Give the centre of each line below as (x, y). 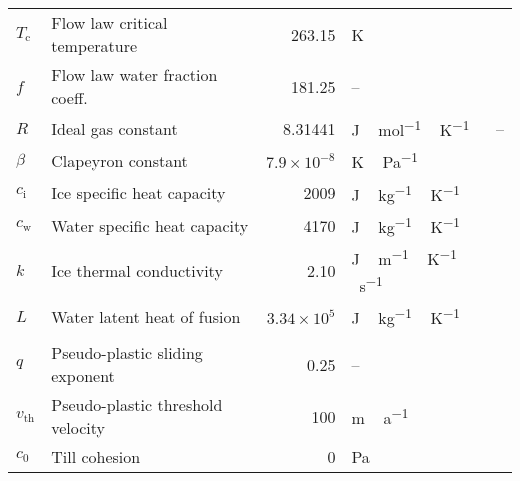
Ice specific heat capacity (138, 193)
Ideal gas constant (114, 128)
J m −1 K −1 (404, 257)
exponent (83, 376)
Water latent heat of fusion (146, 316)
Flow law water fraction (134, 74)
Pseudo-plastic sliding (127, 353)
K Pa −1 (385, 160)
